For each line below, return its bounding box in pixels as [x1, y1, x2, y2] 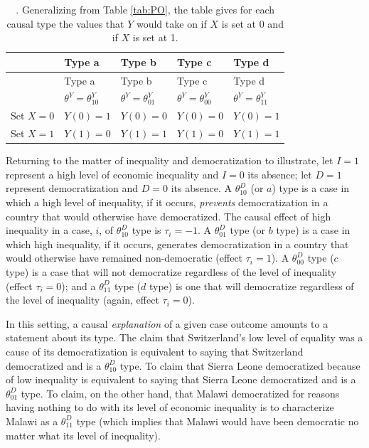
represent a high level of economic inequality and [6, 166, 219, 181]
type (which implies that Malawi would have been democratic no [76, 413, 359, 428]
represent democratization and [6, 181, 139, 196]
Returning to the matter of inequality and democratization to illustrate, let [6, 153, 333, 168]
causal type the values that [6, 16, 124, 31]
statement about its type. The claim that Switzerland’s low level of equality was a [6, 330, 363, 345]
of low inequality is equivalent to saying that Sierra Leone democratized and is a [6, 372, 356, 387]
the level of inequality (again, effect [6, 292, 159, 307]
